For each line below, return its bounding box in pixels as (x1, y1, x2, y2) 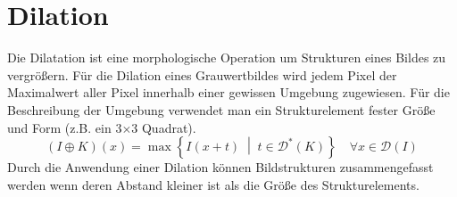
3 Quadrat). (131, 118, 196, 136)
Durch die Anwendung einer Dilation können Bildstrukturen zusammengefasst (7, 158, 434, 176)
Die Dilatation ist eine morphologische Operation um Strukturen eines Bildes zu (7, 48, 446, 67)
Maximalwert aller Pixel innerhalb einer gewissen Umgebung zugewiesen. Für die (7, 83, 450, 102)
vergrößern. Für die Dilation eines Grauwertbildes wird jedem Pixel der (7, 65, 397, 84)
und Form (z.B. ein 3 (7, 118, 122, 136)
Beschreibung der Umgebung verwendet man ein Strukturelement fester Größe (7, 100, 436, 119)
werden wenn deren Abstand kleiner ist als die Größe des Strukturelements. (7, 175, 420, 193)
